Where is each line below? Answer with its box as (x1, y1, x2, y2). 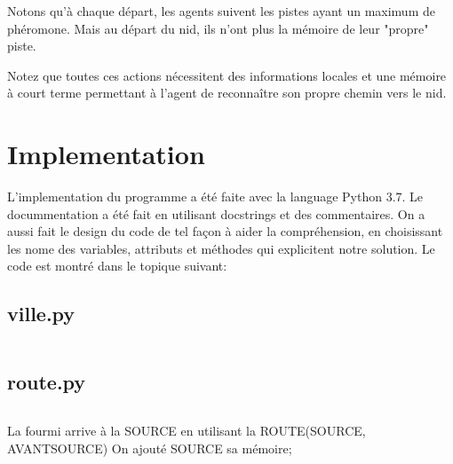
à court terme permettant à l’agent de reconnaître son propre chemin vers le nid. (7, 83, 447, 102)
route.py (7, 367, 86, 395)
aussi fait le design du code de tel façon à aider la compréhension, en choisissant (7, 222, 443, 240)
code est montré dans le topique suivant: (7, 256, 227, 275)
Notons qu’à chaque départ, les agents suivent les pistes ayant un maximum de (7, 2, 435, 20)
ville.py (7, 300, 75, 327)
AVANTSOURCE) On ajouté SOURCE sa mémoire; (7, 439, 292, 458)
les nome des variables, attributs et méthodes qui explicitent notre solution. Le (7, 239, 435, 257)
